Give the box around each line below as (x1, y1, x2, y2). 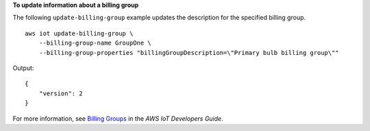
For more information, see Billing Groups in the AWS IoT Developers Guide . (12, 114, 223, 123)
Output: (12, 64, 34, 72)
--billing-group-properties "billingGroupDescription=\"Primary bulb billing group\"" (38, 49, 339, 56)
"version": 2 (38, 89, 83, 97)
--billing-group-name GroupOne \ (38, 39, 152, 47)
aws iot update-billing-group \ (25, 29, 134, 37)
